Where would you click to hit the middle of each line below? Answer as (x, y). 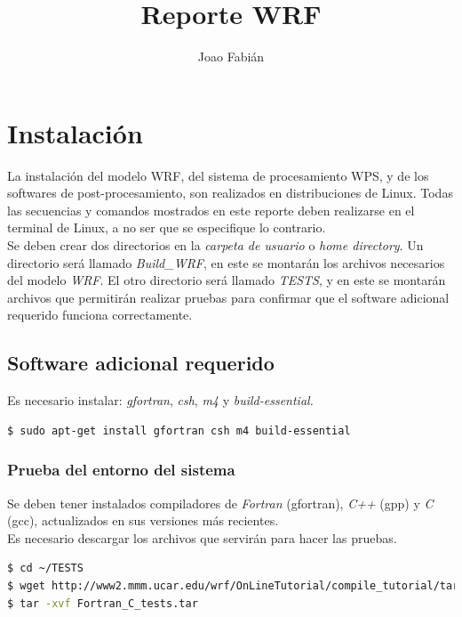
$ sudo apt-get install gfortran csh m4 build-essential (179, 430)
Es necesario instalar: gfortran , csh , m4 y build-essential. (160, 400)
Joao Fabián (231, 57)
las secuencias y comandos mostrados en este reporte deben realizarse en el (211, 210)
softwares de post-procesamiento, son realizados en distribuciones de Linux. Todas (230, 193)
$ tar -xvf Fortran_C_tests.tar (103, 603)
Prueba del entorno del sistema (121, 470)
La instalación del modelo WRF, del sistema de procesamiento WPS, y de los (218, 175)
